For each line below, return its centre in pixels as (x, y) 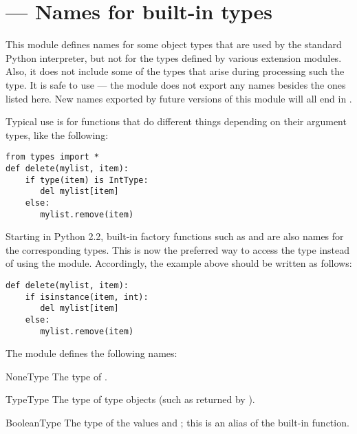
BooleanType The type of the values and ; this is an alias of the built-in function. (177, 423)
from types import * (53, 157)
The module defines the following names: (91, 353)
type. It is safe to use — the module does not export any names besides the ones (176, 84)
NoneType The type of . (56, 376)
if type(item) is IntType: (87, 180)
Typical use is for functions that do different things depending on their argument (176, 121)
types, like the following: (57, 134)
